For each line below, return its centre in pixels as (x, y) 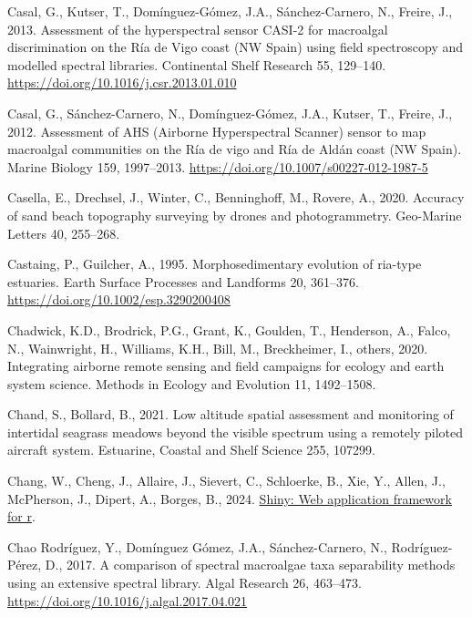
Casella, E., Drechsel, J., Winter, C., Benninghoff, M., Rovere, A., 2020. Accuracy (236, 197)
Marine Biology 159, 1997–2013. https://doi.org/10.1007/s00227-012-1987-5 (218, 166)
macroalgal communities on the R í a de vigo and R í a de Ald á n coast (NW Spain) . (235, 149)
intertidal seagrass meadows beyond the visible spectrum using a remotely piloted (236, 432)
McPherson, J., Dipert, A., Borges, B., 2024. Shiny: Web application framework (230, 498)
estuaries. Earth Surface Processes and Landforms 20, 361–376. (183, 281)
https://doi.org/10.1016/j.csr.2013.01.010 (122, 82)
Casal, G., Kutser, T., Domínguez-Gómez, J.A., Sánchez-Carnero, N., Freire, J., (230, 11)
